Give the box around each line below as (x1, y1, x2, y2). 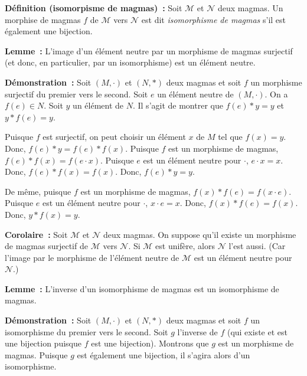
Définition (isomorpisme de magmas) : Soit (5, 2, 182, 14)
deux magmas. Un (217, 2, 283, 14)
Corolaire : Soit (5, 228, 68, 240)
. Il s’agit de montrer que (132, 99, 223, 112)
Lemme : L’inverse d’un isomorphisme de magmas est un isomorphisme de (5, 282, 279, 295)
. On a (264, 87, 288, 100)
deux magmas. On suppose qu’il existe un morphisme (103, 228, 296, 240)
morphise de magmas (5, 13, 81, 25)
